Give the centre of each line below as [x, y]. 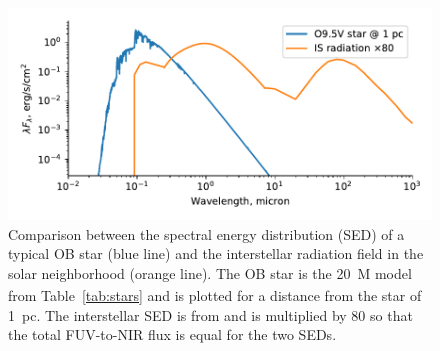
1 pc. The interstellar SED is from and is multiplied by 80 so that [210, 314]
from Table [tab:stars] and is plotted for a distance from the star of [215, 294]
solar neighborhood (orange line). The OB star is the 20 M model [210, 272]
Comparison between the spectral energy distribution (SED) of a [206, 233]
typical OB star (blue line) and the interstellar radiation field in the [216, 253]
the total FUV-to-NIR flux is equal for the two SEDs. [172, 334]
